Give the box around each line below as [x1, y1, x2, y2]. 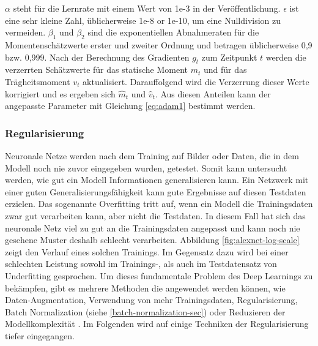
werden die [265, 50, 306, 63]
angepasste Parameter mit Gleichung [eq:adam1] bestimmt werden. [5, 99, 256, 112]
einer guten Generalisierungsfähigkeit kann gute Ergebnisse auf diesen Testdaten [5, 185, 306, 198]
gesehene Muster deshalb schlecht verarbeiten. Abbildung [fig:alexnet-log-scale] [5, 233, 300, 246]
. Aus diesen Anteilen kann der [155, 87, 271, 100]
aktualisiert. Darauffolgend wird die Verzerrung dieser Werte [83, 75, 309, 88]
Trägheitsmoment [5, 75, 70, 88]
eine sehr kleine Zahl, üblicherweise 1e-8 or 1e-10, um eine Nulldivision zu [5, 13, 281, 26]
